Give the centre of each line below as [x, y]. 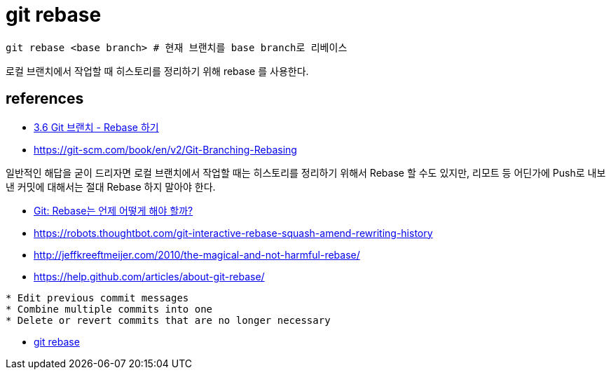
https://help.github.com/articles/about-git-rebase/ [149, 276]
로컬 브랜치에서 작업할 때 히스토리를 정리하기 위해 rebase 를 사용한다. [157, 71]
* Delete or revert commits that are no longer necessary [168, 320]
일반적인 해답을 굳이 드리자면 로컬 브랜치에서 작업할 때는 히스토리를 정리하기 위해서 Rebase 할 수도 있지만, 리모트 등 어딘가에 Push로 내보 [306, 172]
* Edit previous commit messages [97, 298]
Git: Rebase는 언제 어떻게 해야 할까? [114, 210]
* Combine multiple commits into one [109, 309]
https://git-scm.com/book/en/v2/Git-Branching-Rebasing [165, 149]
